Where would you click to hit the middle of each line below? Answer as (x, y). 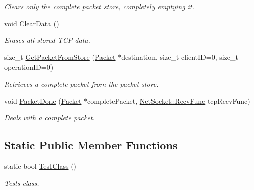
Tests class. (22, 183)
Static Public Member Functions (91, 145)
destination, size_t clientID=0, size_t (180, 57)
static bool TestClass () (40, 166)
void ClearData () (32, 23)
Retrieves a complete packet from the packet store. (81, 83)
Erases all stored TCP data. (47, 40)
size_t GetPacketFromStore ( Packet (60, 57)
